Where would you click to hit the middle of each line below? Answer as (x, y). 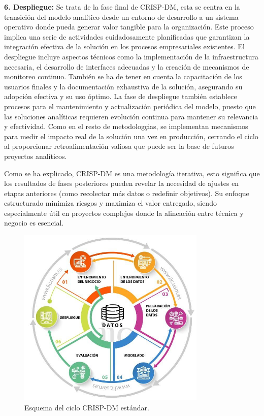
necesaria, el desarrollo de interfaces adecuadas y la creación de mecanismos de (127, 66)
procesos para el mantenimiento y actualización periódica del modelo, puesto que (130, 106)
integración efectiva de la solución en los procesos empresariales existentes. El (124, 46)
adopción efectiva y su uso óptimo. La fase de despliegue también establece (121, 96)
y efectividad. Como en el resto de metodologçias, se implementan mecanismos (126, 126)
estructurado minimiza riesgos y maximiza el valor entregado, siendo (110, 203)
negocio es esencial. (34, 223)
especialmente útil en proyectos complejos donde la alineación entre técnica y (124, 213)
